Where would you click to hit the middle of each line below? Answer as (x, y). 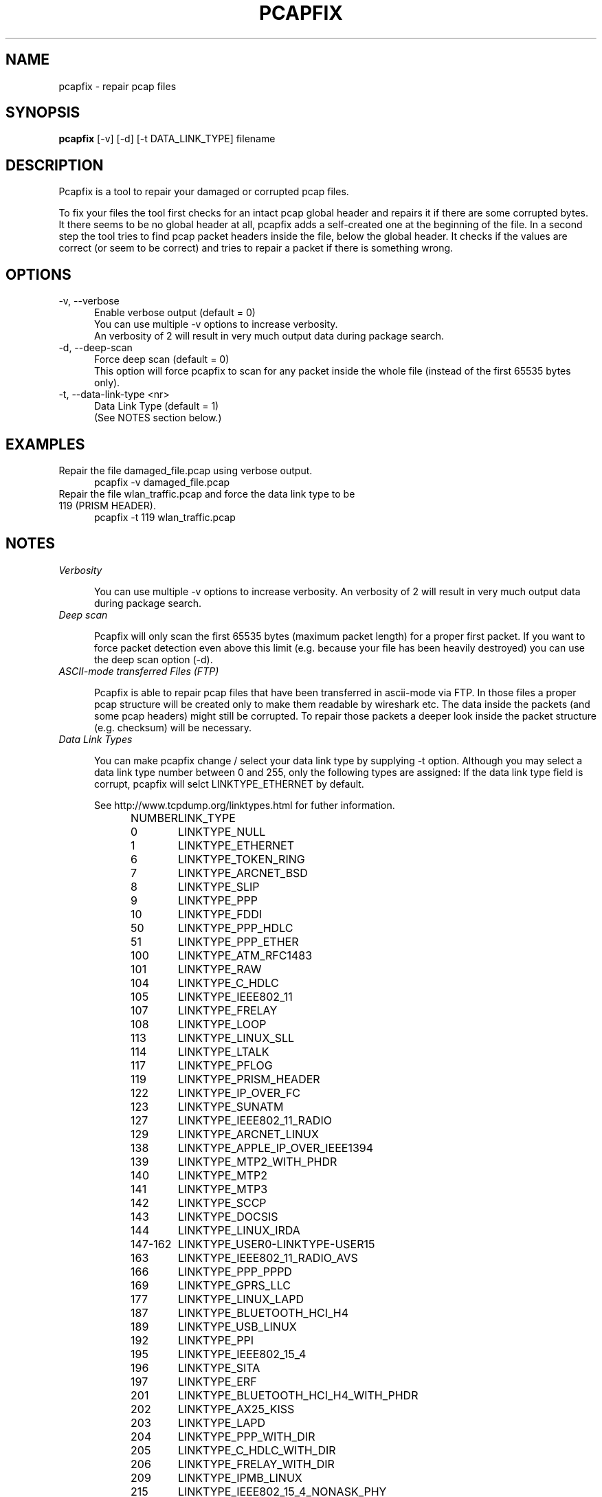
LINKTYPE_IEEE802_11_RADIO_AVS (268, 1257)
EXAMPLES (45, 444)
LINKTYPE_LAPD (222, 1422)
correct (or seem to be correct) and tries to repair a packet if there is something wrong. (256, 248)
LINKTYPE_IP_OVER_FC (239, 1093)
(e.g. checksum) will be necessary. (173, 727)
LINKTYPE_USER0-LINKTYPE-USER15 (276, 1244)
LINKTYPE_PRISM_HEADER (249, 1079)
